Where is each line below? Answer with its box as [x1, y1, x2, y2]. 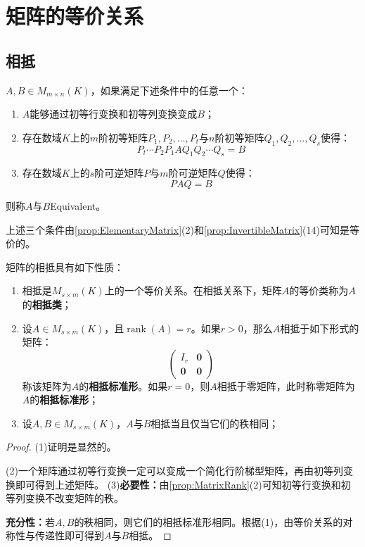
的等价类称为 [289, 283, 349, 298]
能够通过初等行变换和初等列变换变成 [30, 106, 198, 121]
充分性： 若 [6, 514, 55, 529]
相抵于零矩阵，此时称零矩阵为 [217, 378, 355, 393]
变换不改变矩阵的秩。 [25, 491, 124, 505]
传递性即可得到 [34, 528, 104, 543]
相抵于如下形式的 [280, 320, 359, 335]
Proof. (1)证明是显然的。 [6, 439, 117, 454]
